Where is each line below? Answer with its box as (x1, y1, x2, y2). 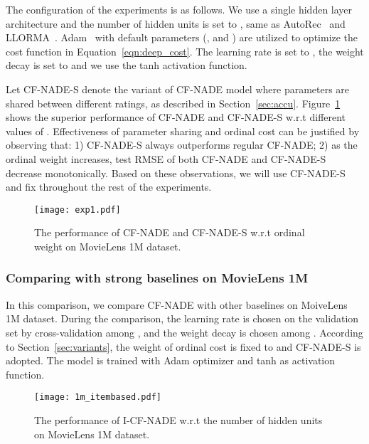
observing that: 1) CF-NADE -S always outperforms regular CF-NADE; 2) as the (6, 137, 358, 152)
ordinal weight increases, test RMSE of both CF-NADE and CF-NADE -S (6, 151, 326, 166)
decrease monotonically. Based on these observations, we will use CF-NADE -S (6, 165, 346, 180)
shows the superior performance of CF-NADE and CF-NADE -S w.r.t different (6, 110, 346, 125)
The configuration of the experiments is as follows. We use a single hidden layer (6, 2, 353, 16)
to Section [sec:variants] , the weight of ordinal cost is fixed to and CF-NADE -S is (6, 339, 361, 354)
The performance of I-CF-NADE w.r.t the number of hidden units (34, 413, 323, 427)
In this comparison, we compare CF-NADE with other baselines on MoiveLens (6, 297, 348, 312)
